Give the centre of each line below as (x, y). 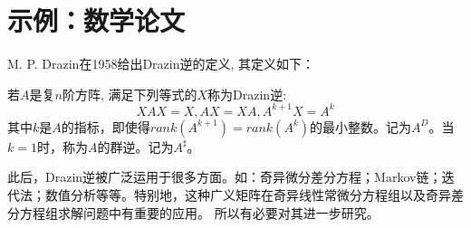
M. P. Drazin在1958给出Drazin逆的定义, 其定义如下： (161, 64)
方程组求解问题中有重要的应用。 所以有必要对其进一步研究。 (199, 212)
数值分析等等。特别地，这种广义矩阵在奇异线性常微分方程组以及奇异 (248, 195)
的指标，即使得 (106, 126)
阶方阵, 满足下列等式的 (130, 94)
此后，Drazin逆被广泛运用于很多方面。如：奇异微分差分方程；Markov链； (225, 177)
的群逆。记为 (135, 146)
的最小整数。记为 (361, 126)
